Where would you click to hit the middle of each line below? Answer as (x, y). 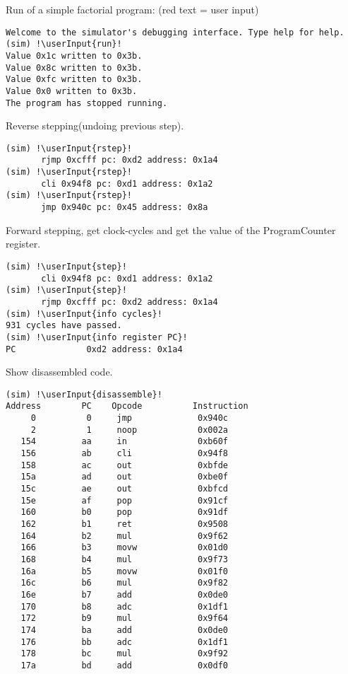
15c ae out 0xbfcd (124, 489)
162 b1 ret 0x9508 (124, 524)
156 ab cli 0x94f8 (124, 454)
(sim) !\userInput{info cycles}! (84, 314)
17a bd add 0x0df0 (124, 665)
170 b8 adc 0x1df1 (124, 606)
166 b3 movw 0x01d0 (124, 548)
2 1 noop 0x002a (129, 430)
